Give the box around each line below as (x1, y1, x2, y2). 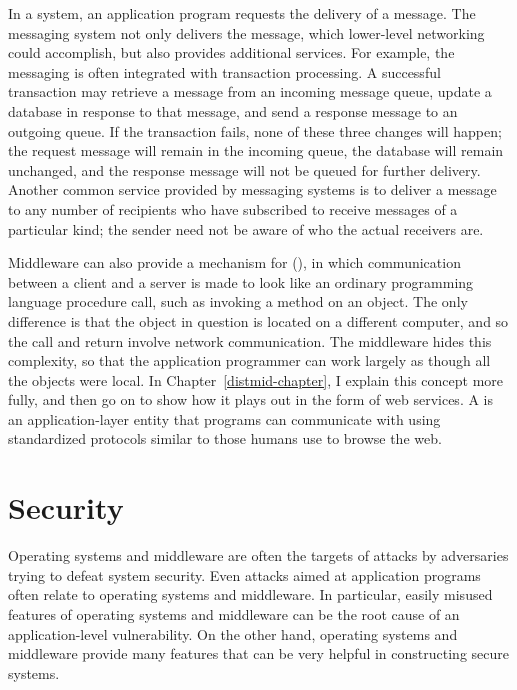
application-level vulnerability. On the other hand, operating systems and (8, 623, 458, 644)
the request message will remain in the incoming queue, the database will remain (8, 140, 504, 161)
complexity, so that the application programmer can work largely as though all (8, 350, 491, 371)
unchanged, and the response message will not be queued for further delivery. (8, 159, 481, 180)
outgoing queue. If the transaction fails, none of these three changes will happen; (8, 120, 502, 141)
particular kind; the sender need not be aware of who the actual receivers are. (8, 218, 484, 239)
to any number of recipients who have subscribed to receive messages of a (8, 198, 458, 219)
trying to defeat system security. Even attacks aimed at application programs (8, 564, 481, 585)
